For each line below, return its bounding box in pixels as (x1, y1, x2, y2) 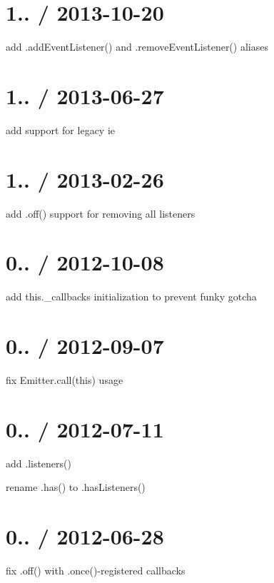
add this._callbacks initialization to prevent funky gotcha (6, 289, 257, 304)
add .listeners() (6, 455, 71, 470)
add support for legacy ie (6, 122, 116, 137)
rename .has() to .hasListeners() (6, 480, 146, 495)
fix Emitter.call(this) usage (6, 372, 123, 387)
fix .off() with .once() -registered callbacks (6, 563, 186, 578)
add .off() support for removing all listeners (6, 206, 196, 220)
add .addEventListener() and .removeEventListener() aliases (6, 39, 268, 54)
